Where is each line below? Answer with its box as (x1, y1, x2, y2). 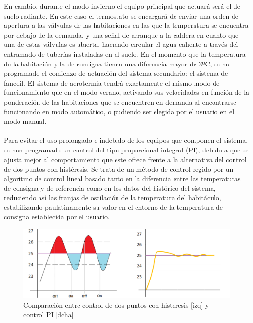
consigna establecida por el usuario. (4, 212, 110, 222)
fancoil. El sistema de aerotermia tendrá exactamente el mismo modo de (4, 77, 220, 87)
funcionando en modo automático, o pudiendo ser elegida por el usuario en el (4, 106, 234, 116)
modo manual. (4, 116, 47, 126)
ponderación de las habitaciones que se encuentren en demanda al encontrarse (4, 96, 236, 107)
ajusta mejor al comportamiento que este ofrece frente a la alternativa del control (4, 154, 247, 164)
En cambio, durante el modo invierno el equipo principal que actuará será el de (4, 1, 241, 11)
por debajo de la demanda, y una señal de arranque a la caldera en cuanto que (4, 29, 239, 40)
